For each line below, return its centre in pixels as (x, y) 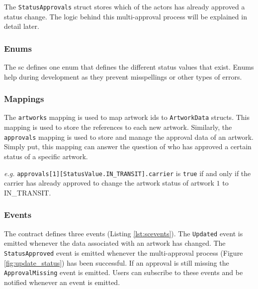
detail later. (22, 26)
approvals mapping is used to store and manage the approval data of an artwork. (129, 137)
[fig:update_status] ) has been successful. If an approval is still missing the (117, 262)
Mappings (24, 99)
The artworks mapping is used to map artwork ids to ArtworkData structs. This (127, 117)
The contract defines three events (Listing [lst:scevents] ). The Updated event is (124, 233)
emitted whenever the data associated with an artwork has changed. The (115, 243)
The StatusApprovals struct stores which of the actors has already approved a (125, 6)
